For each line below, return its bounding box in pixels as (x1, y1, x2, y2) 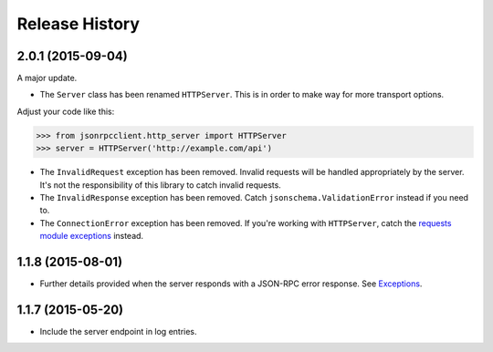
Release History (16, 14, 141, 34)
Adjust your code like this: (16, 106, 115, 117)
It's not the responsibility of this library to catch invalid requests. (39, 179, 282, 191)
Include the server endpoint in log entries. (39, 326, 197, 336)
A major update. (16, 73, 78, 84)
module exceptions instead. (39, 231, 144, 242)
